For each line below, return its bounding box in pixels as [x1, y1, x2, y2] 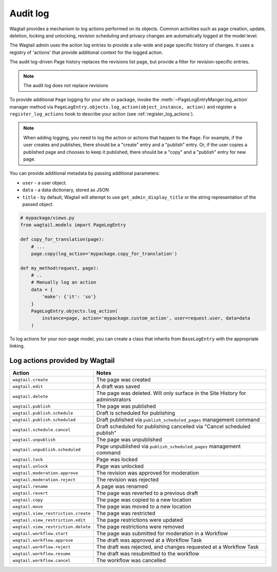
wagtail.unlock [12, 463, 48, 469]
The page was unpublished [96, 436, 162, 443]
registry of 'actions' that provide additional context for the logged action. [9, 49, 164, 55]
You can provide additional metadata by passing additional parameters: [9, 170, 160, 176]
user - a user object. [22, 179, 67, 186]
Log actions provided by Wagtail [9, 356, 115, 365]
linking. [9, 343, 25, 349]
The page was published [96, 403, 156, 410]
